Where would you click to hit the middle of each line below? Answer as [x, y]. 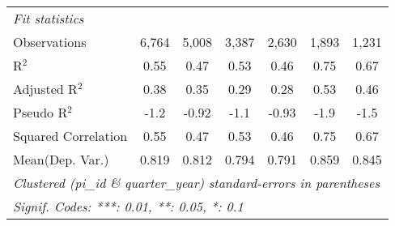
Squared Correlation [70, 136]
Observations [50, 42]
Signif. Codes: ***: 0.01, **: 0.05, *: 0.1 [128, 206]
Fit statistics [49, 18]
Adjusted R [45, 89]
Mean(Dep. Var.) [61, 159]
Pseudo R [40, 112]
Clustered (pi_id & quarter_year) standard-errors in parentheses [197, 183]
